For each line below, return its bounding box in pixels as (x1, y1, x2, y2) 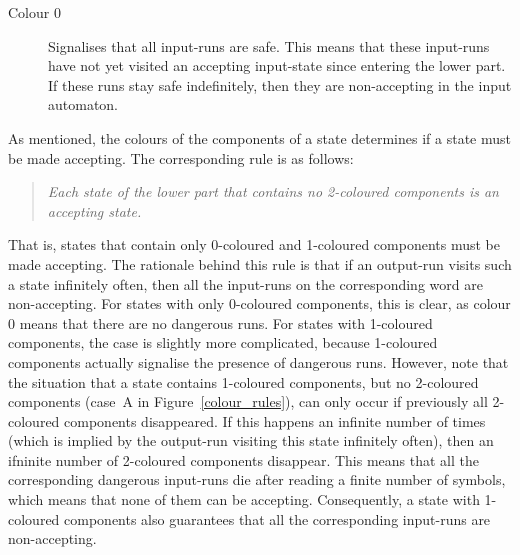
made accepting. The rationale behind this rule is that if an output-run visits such (8, 253, 512, 274)
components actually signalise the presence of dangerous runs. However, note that (8, 351, 509, 372)
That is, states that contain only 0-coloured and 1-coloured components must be (8, 234, 501, 255)
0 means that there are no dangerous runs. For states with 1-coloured (8, 312, 433, 333)
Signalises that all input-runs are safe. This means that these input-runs (48, 35, 490, 56)
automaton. (48, 94, 119, 115)
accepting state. (47, 200, 142, 221)
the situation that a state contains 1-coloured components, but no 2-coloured (8, 371, 479, 392)
